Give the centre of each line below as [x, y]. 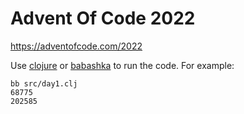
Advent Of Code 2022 [103, 18]
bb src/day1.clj [44, 83]
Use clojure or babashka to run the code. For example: [122, 65]
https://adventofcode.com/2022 [76, 46]
